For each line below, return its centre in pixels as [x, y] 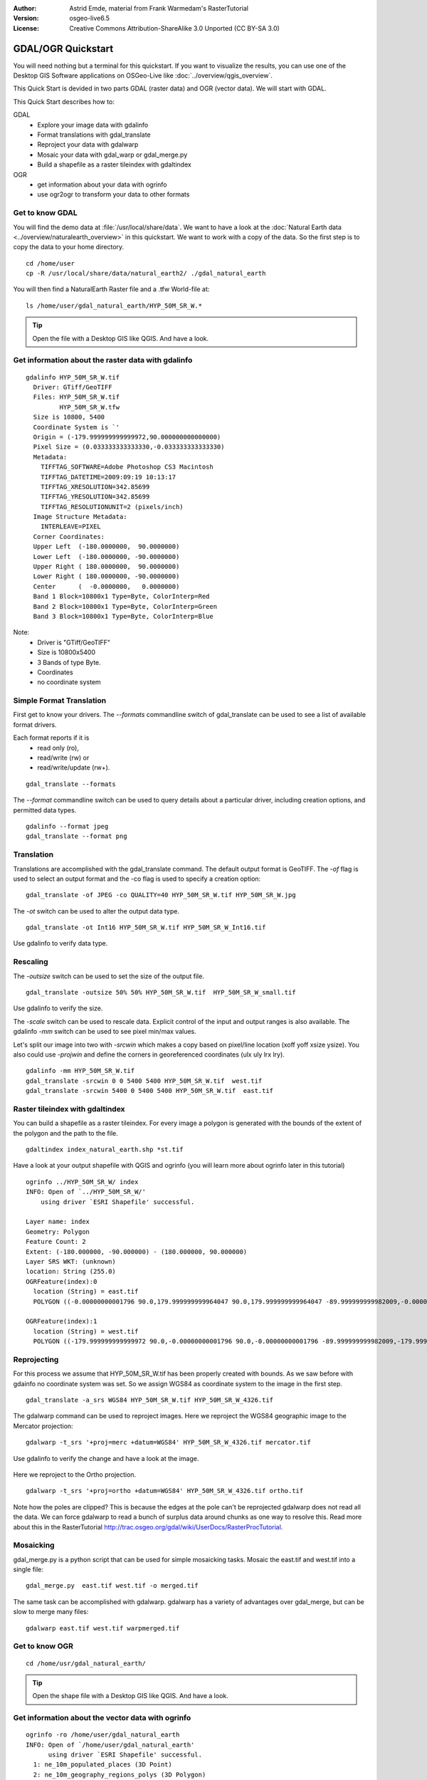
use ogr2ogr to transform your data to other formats [114, 194]
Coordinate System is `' [77, 427]
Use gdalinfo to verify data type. [60, 943]
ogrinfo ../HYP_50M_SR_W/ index [82, 1182]
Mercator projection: [43, 1426]
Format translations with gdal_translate [94, 135]
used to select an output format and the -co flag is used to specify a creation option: [137, 879]
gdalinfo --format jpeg [67, 826]
